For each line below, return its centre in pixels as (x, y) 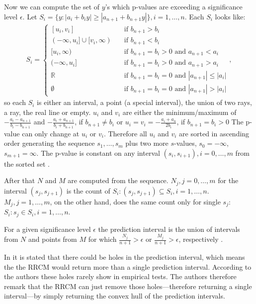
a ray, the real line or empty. (47, 112)
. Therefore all (125, 133)
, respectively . (201, 239)
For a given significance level (47, 229)
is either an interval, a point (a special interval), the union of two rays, (144, 102)
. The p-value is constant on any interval (98, 152)
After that (20, 180)
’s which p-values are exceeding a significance (174, 6)
